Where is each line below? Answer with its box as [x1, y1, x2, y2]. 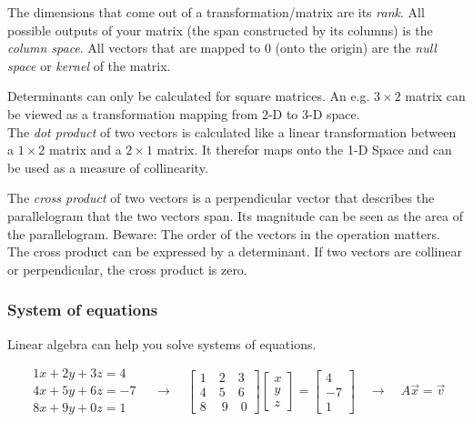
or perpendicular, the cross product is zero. [7, 259, 247, 278]
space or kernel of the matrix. [7, 55, 171, 75]
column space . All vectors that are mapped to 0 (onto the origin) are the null [7, 38, 437, 57]
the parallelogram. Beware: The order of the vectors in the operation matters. [7, 224, 440, 243]
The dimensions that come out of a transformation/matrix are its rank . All [7, 3, 425, 21]
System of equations [7, 298, 158, 321]
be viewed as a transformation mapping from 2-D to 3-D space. [7, 104, 360, 123]
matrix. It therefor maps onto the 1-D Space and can [156, 140, 452, 159]
